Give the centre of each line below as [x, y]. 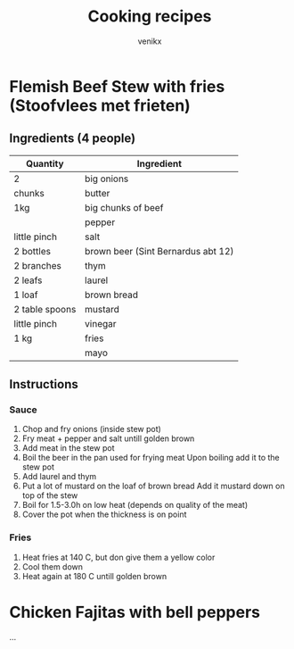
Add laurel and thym [59, 477]
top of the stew [50, 495]
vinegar [101, 323]
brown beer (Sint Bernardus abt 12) [159, 251]
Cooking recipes [150, 17]
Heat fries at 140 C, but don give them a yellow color [118, 557]
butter [97, 193]
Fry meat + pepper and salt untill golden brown [108, 438]
